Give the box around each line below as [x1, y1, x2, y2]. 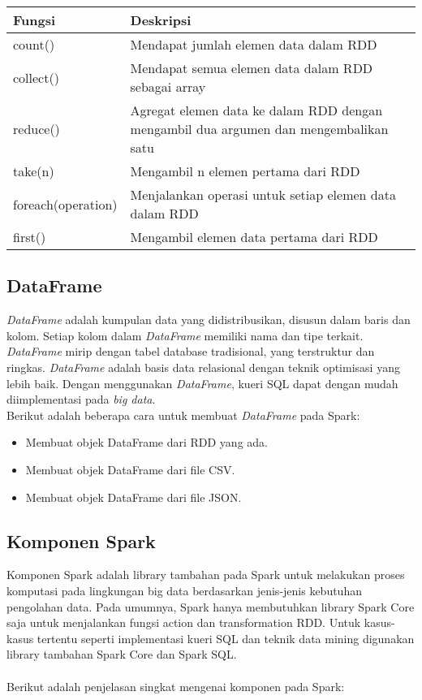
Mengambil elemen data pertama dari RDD [130, 227, 378, 246]
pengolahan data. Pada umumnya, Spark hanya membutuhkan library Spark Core [6, 598, 415, 615]
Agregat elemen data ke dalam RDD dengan [130, 101, 383, 119]
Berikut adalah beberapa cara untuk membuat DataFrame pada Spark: [6, 406, 360, 423]
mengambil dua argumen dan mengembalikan [130, 119, 389, 138]
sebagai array [130, 77, 206, 96]
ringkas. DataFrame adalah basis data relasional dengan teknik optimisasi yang [6, 358, 400, 375]
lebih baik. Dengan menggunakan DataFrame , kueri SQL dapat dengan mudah [6, 374, 398, 391]
